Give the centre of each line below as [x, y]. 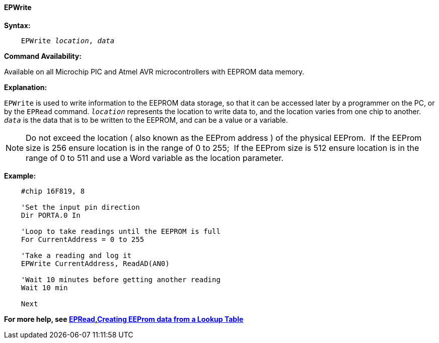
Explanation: [26, 87]
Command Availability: [43, 56]
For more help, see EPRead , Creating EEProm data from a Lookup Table [124, 319]
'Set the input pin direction [80, 207]
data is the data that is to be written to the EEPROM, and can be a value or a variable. [146, 120]
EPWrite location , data [68, 40]
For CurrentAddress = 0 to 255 [83, 239]
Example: [20, 176]
